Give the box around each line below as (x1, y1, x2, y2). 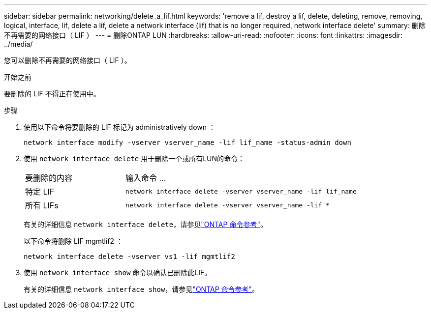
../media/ (4, 40, 33, 48)
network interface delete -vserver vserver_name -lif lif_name (125, 187, 357, 195)
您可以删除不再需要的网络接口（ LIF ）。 (4, 56, 131, 64)
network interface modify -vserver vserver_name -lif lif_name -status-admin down (24, 139, 351, 146)
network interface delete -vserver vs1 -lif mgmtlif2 (24, 253, 235, 260)
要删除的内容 (25, 173, 73, 183)
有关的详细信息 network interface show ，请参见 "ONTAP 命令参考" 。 (24, 285, 259, 293)
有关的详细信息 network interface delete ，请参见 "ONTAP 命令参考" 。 (24, 220, 267, 228)
